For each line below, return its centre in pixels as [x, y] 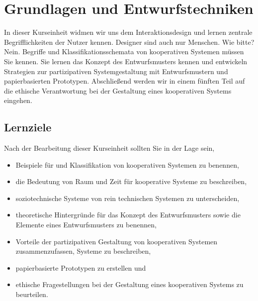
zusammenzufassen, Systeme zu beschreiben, [83, 251]
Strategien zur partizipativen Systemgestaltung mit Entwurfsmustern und [116, 71]
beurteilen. [32, 294]
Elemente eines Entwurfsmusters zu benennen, [86, 225]
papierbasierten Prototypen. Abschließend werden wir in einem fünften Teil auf [125, 81]
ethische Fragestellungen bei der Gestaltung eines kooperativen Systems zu [129, 284]
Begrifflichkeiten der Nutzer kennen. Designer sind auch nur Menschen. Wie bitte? [129, 42]
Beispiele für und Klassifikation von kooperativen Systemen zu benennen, [127, 164]
